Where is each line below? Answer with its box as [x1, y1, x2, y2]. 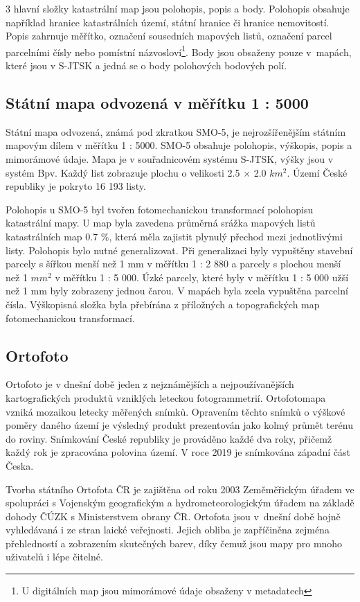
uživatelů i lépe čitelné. [6, 549, 103, 564]
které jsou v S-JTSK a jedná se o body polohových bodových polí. [6, 58, 287, 73]
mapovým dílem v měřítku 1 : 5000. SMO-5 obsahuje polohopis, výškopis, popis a [6, 138, 352, 152]
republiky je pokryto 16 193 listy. [6, 179, 146, 193]
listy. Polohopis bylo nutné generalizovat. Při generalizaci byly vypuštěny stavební [6, 242, 353, 257]
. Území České [287, 165, 348, 179]
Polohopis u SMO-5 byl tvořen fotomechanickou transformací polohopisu [6, 202, 314, 216]
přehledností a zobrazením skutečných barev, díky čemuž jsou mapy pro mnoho [6, 535, 343, 550]
